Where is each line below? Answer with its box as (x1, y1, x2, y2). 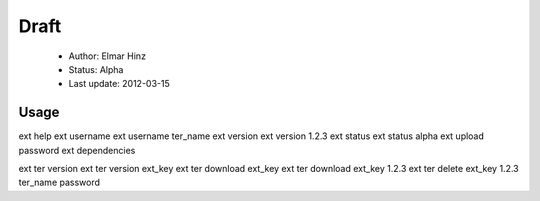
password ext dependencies (18, 144, 136, 156)
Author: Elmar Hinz (68, 50, 147, 62)
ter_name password (18, 176, 100, 189)
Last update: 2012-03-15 (68, 78, 170, 90)
